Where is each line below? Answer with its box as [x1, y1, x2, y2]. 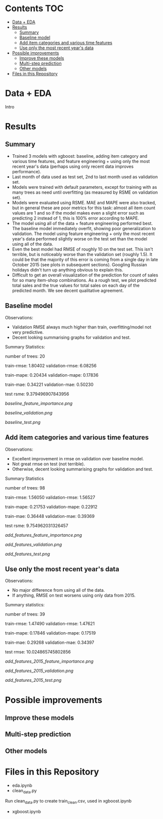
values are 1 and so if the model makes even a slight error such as [12, 210, 145, 216]
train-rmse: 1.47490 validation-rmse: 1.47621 [5, 621, 95, 627]
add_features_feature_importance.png [5, 532, 82, 538]
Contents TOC [5, 3, 64, 14]
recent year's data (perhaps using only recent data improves [12, 164, 134, 169]
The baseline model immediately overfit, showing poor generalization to [12, 225, 156, 231]
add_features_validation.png [5, 541, 62, 547]
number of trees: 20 [5, 353, 45, 359]
